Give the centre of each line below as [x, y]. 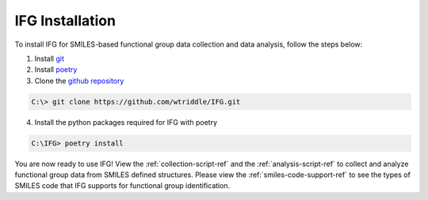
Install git [50, 58]
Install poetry [56, 70]
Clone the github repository [79, 81]
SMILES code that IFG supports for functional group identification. [122, 186]
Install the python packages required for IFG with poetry [126, 122]
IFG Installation [65, 21]
